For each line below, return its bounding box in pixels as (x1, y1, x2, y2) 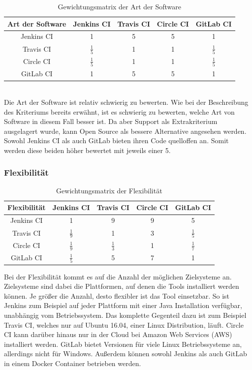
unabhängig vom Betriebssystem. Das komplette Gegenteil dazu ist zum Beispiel (4, 309, 247, 320)
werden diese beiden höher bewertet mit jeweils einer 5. (4, 145, 171, 155)
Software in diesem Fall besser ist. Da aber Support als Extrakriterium (4, 116, 218, 126)
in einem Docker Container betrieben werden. (4, 358, 141, 368)
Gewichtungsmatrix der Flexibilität (56, 185, 162, 195)
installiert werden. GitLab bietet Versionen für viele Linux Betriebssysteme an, (4, 339, 242, 349)
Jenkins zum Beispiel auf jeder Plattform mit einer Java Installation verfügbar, (4, 300, 242, 310)
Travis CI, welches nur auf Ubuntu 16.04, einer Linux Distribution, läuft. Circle (4, 319, 244, 330)
